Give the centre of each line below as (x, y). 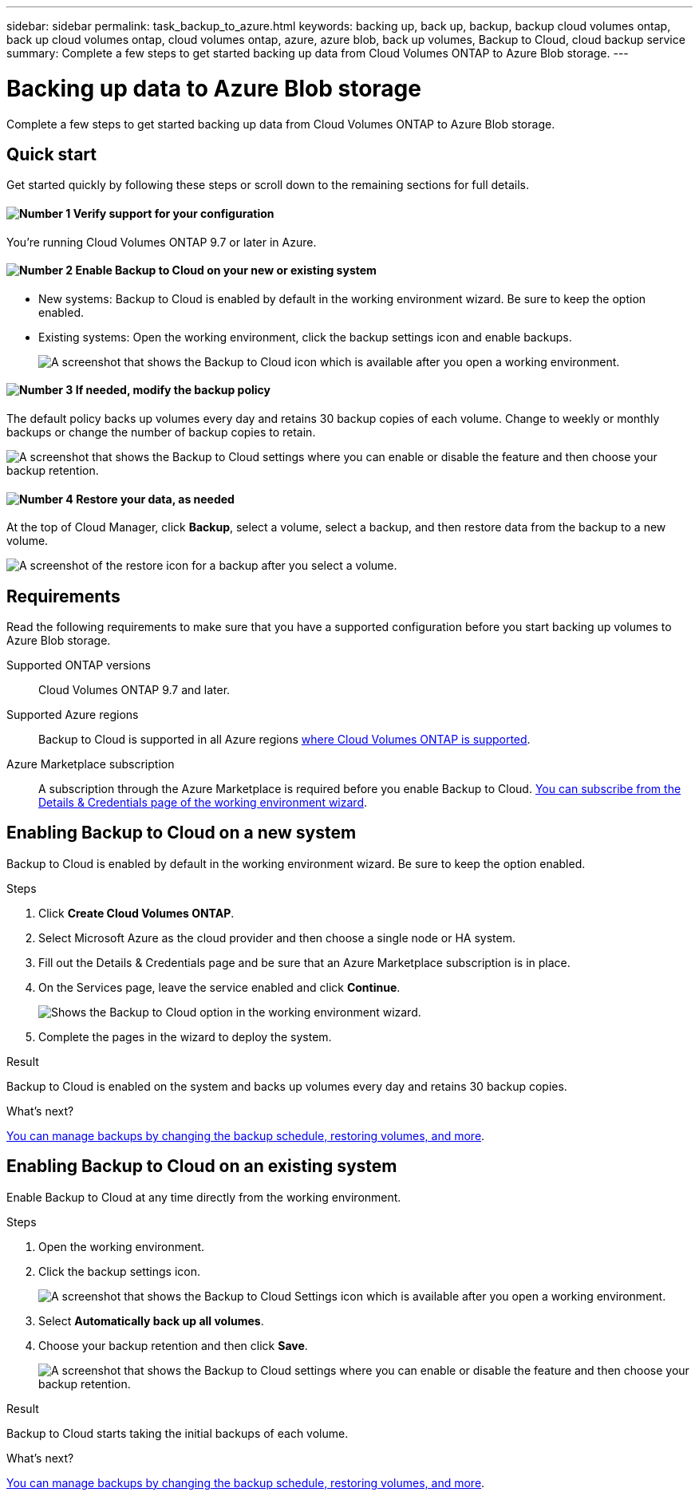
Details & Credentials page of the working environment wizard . (203, 803)
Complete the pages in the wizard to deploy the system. (185, 1036)
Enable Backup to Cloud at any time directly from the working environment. (204, 1197)
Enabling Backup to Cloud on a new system (182, 833)
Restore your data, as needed (155, 499)
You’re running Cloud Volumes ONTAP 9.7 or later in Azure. (162, 242)
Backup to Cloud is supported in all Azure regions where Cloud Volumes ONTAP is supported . (284, 740)
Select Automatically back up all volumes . (151, 1320)
